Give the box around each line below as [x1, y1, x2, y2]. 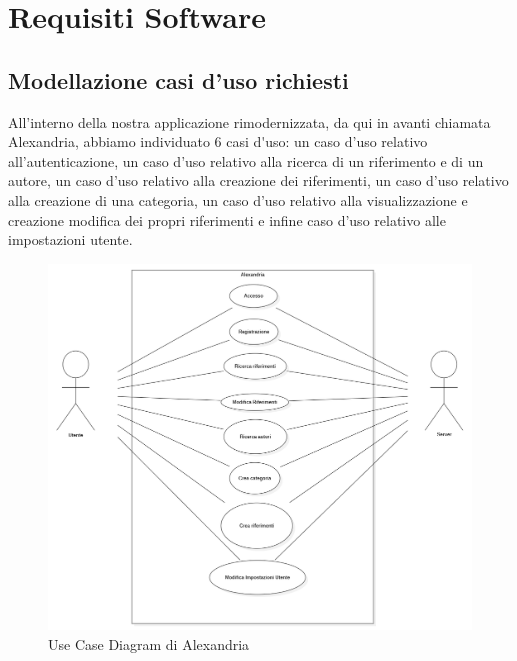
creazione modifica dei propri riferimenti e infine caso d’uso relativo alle [8, 209, 446, 230]
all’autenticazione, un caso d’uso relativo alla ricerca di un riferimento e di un [8, 150, 484, 171]
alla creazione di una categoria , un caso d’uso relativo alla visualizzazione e [8, 189, 468, 210]
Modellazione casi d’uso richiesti [8, 64, 349, 95]
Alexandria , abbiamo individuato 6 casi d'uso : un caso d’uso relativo [8, 131, 428, 152]
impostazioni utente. [8, 229, 133, 250]
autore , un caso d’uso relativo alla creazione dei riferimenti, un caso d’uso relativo [8, 170, 509, 191]
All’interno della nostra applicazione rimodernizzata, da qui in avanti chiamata [8, 111, 491, 132]
